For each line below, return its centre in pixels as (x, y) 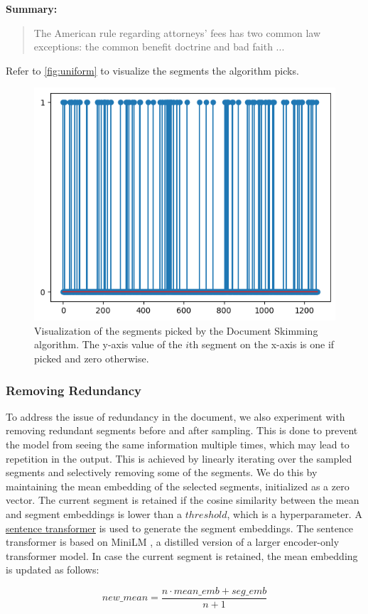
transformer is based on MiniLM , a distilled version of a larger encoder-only (173, 542)
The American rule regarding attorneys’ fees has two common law (177, 32)
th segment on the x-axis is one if (262, 344)
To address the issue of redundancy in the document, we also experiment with (175, 416)
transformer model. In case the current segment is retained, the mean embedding (182, 555)
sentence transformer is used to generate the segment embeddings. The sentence (180, 528)
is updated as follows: (53, 570)
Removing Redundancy (74, 390)
